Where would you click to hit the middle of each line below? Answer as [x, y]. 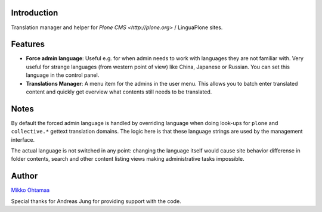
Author [24, 176]
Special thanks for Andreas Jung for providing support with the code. [96, 201]
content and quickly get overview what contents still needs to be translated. [119, 92]
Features [28, 44]
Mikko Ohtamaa [30, 190]
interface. [23, 139]
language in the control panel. [63, 75]
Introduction [35, 13]
